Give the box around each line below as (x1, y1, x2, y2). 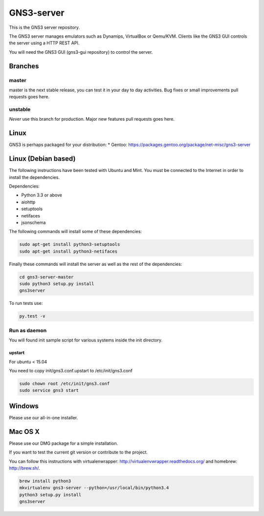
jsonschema (21, 219, 46, 225)
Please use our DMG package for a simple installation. (9, 440, 118, 446)
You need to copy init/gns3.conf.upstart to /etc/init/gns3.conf (9, 367, 133, 373)
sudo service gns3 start (19, 387, 79, 393)
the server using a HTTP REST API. (9, 40, 80, 46)
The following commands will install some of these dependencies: (9, 229, 142, 235)
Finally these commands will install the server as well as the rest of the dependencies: (9, 261, 182, 267)
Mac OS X (9, 428, 40, 436)
